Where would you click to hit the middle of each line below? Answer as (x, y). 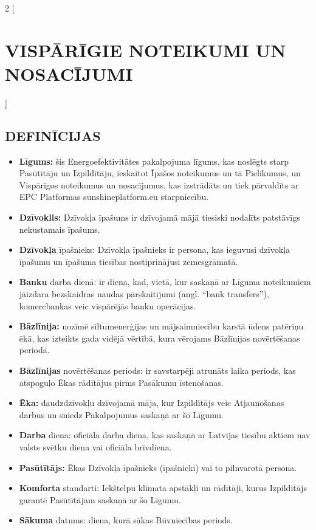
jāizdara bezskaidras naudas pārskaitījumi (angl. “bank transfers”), (144, 294)
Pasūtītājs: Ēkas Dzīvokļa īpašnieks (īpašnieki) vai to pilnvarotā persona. (158, 467)
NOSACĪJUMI (69, 73)
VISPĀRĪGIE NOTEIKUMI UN (146, 50)
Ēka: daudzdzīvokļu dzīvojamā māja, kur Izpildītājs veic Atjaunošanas (152, 403)
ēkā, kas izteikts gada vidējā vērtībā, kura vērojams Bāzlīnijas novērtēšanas (160, 338)
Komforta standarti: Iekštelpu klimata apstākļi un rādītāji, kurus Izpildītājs (163, 488)
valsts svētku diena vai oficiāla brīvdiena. (95, 446)
